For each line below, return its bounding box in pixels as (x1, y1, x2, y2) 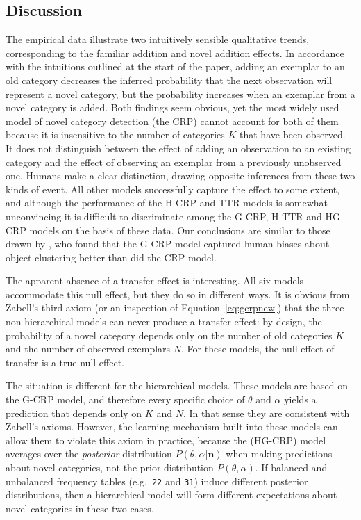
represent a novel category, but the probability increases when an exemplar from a (6, 86, 355, 101)
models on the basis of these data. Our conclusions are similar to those (29, 222, 330, 237)
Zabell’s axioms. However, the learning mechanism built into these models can (6, 419, 338, 434)
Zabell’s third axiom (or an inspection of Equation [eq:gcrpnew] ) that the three (6, 300, 344, 315)
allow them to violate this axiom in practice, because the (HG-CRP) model (6, 432, 326, 447)
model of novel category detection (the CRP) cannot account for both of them (6, 113, 339, 128)
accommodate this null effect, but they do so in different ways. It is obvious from (6, 286, 350, 301)
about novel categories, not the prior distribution (6, 460, 214, 475)
